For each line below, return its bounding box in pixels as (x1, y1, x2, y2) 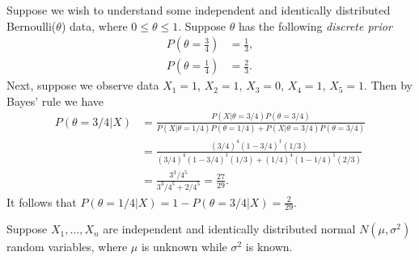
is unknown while (141, 238, 227, 255)
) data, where (61, 17, 128, 34)
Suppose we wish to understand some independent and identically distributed (6, 2, 391, 18)
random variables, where (6, 238, 128, 255)
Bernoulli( (6, 17, 57, 34)
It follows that (6, 193, 77, 210)
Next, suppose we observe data (6, 77, 159, 94)
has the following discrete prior (238, 17, 392, 34)
